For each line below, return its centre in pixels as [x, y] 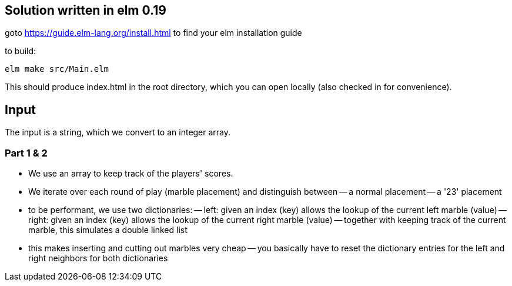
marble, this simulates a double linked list [108, 230]
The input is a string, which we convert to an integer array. [118, 132]
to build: [21, 51]
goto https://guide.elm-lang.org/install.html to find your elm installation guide [153, 33]
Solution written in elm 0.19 [86, 10]
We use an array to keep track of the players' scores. [131, 174]
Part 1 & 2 [26, 153]
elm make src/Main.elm [57, 69]
